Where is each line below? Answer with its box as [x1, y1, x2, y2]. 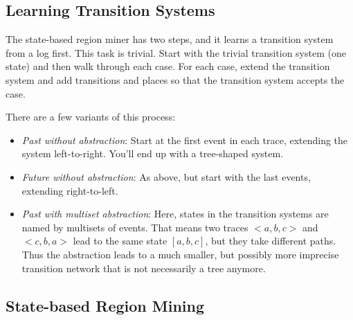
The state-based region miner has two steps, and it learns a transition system [6, 32, 334, 46]
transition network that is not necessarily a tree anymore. [21, 260, 266, 275]
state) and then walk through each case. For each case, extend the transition [6, 59, 330, 73]
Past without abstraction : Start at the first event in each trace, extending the [21, 132, 348, 147]
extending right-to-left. [21, 183, 118, 197]
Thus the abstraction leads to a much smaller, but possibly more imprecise [21, 247, 339, 261]
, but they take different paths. [205, 233, 336, 248]
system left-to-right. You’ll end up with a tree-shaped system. [21, 146, 284, 161]
